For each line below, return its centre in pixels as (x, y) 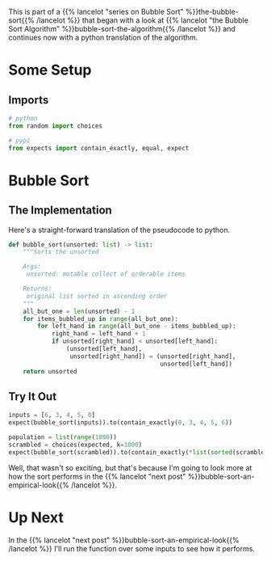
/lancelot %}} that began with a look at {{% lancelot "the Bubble (142, 20)
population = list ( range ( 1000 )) (63, 437)
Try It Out (33, 396)
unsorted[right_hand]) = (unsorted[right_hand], (153, 356)
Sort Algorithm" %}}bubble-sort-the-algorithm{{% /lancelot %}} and (122, 29)
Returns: (38, 289)
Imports (29, 100)
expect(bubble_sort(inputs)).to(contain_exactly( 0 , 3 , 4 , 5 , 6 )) (120, 423)
